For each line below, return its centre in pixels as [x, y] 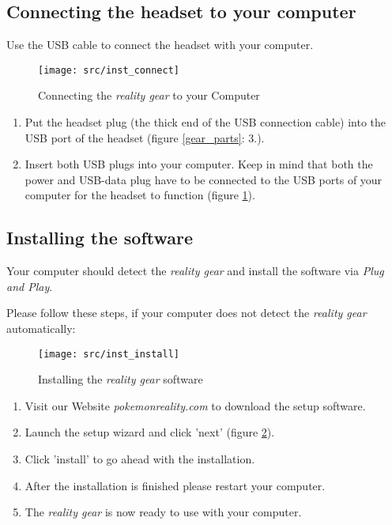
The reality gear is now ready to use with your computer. [163, 512]
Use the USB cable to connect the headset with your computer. [160, 45]
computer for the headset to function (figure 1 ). [140, 195]
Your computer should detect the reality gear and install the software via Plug [195, 271]
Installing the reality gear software [121, 379]
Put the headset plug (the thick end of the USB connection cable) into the [205, 122]
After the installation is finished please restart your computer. [175, 485]
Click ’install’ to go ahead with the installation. [140, 459]
